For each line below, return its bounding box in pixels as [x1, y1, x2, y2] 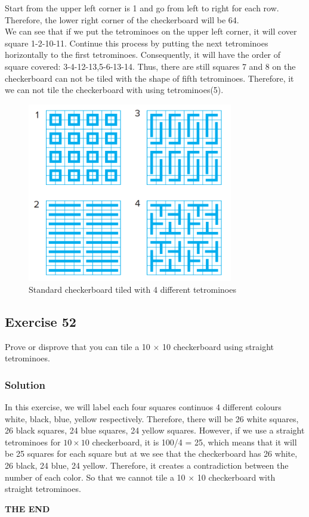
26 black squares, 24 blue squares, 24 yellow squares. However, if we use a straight [5, 424, 305, 436]
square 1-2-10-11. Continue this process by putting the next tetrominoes [5, 36, 268, 49]
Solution [5, 377, 45, 392]
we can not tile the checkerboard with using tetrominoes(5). [5, 83, 224, 96]
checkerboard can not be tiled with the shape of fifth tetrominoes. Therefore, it [5, 72, 294, 84]
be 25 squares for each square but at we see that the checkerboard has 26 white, [5, 447, 298, 460]
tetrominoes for [5, 435, 61, 448]
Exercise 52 [5, 312, 76, 330]
